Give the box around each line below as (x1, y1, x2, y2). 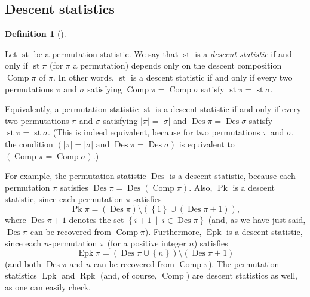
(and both (5, 257, 42, 270)
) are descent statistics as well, (186, 269, 297, 281)
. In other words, (53, 70, 114, 83)
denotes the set (69, 213, 124, 225)
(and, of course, (100, 269, 157, 281)
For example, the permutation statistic (5, 169, 146, 182)
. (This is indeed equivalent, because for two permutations (48, 126, 260, 138)
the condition (5, 137, 53, 150)
